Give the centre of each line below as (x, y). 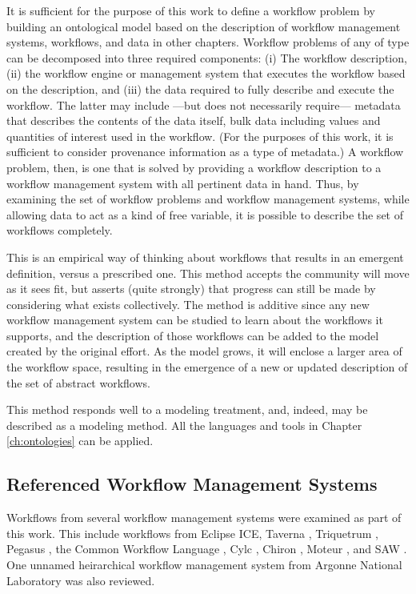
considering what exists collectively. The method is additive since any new (188, 304)
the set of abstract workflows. (78, 382)
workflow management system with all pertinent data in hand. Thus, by (183, 183)
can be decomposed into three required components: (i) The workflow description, (207, 57)
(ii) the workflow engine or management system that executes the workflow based (206, 73)
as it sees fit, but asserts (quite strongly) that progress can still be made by (191, 289)
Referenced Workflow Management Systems (192, 484)
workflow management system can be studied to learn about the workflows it (195, 320)
